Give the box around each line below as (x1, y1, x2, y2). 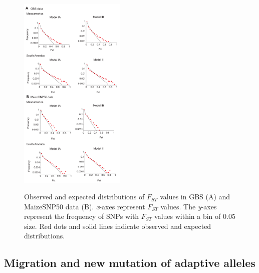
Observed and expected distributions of (24, 191, 145, 202)
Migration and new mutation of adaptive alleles (4, 255, 255, 270)
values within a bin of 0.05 (154, 211, 235, 221)
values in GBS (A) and (160, 191, 230, 202)
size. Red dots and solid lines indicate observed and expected (24, 220, 211, 231)
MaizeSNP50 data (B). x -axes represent (24, 201, 145, 211)
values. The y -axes (160, 201, 217, 211)
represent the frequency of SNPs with (24, 211, 139, 221)
